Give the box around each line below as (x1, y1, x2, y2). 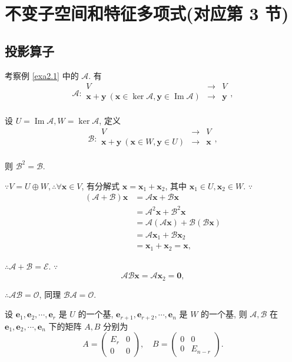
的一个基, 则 (201, 308, 247, 320)
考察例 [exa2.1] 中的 (5, 69, 79, 81)
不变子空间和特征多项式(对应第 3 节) (5, 1, 289, 25)
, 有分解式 (81, 179, 120, 192)
